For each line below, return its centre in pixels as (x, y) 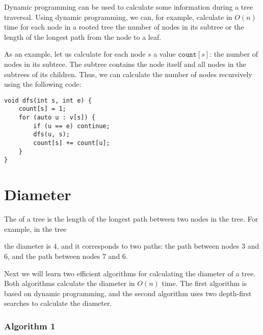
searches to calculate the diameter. (58, 303)
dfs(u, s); (51, 135)
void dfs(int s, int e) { (48, 100)
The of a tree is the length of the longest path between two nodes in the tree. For (131, 219)
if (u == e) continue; (72, 126)
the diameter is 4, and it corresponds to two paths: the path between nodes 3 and (132, 246)
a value (165, 54)
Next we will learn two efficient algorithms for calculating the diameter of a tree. (130, 273)
